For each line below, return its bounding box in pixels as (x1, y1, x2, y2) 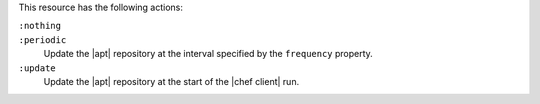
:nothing (18, 20, 62, 32)
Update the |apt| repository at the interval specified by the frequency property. (43, 48, 374, 60)
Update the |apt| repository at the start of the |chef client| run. (43, 75, 300, 87)
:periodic (18, 34, 67, 45)
